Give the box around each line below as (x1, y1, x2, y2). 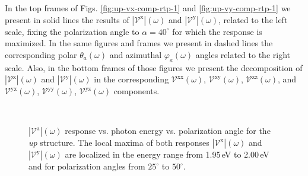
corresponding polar (5, 48, 77, 60)
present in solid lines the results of (5, 13, 129, 25)
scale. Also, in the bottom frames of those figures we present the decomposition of (5, 61, 303, 73)
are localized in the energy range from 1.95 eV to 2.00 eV (65, 148, 269, 161)
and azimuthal (109, 48, 162, 60)
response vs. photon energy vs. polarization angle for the (65, 124, 271, 137)
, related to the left (218, 13, 288, 25)
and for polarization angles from (28, 160, 145, 172)
